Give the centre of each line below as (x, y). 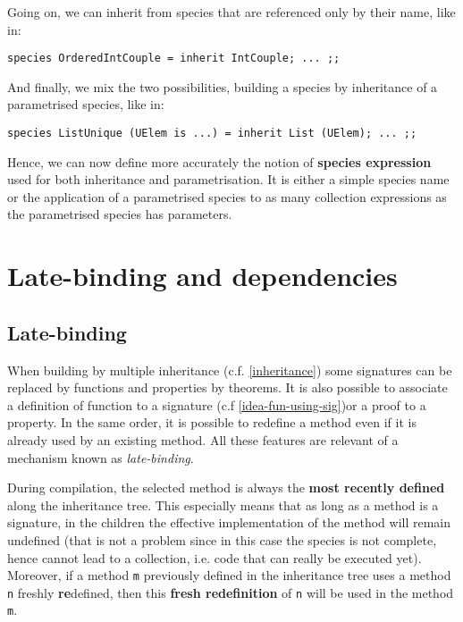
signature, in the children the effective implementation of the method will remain (229, 522)
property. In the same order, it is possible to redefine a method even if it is (212, 422)
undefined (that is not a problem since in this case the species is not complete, (222, 539)
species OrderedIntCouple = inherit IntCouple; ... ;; (174, 59)
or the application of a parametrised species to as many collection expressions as (227, 196)
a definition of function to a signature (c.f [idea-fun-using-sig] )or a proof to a (217, 404)
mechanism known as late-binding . (101, 457)
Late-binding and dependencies (202, 276)
